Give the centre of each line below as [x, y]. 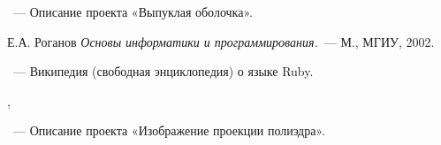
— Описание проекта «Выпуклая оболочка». [133, 11]
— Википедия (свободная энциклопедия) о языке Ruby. [163, 71]
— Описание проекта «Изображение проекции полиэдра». [169, 130]
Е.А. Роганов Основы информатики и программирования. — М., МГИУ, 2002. [221, 41]
